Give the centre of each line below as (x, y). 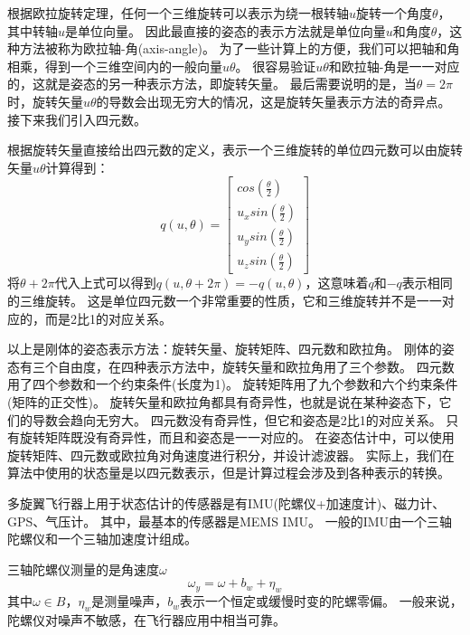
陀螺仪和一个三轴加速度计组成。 (102, 539)
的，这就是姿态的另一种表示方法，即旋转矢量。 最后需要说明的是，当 (212, 84)
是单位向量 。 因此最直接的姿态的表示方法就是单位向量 (226, 30)
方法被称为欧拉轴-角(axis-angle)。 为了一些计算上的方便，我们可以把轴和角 (240, 48)
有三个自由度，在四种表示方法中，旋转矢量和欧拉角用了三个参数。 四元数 (237, 366)
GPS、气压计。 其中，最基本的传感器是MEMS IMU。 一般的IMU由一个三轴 (230, 521)
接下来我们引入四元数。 (77, 119)
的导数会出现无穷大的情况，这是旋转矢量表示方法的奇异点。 (273, 101)
